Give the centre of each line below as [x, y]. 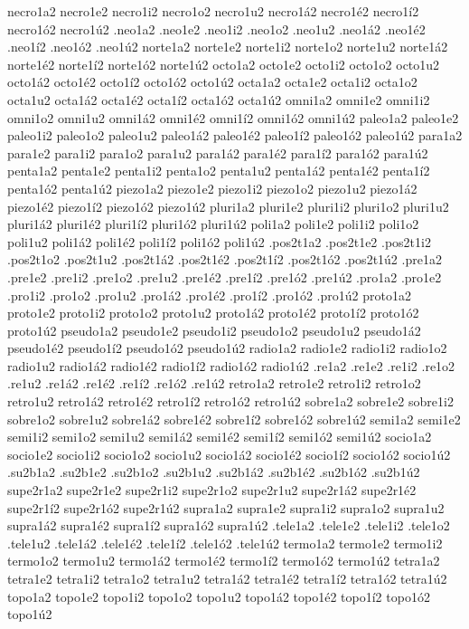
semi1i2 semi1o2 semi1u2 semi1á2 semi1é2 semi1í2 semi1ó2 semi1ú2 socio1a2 [220, 437]
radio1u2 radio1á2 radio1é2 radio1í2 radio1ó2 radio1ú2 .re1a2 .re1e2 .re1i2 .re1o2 [231, 365]
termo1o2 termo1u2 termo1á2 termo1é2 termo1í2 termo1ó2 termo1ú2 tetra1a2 [224, 561]
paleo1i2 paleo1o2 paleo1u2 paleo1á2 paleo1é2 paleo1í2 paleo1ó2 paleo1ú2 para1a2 [235, 135]
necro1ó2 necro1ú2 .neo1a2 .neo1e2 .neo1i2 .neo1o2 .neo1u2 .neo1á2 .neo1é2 [216, 29]
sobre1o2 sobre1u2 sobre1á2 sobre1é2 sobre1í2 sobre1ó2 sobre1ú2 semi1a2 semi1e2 [234, 419]
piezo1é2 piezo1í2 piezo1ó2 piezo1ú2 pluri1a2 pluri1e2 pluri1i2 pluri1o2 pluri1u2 [228, 206]
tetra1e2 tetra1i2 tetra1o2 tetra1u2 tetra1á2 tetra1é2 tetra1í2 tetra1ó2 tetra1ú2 [227, 578]
